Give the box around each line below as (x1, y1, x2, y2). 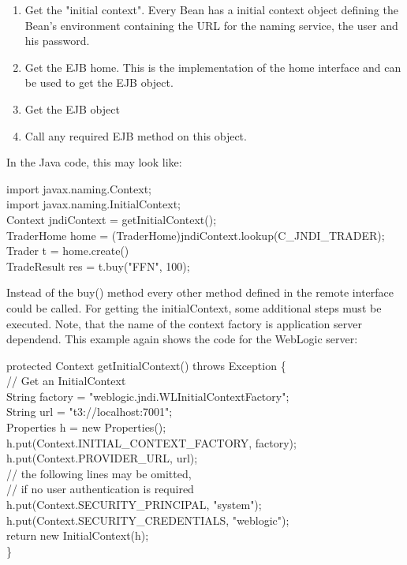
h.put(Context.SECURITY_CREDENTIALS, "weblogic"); (6, 511, 289, 528)
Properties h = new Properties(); (6, 419, 166, 436)
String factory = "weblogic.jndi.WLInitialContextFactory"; (6, 387, 289, 404)
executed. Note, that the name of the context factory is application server (6, 315, 362, 331)
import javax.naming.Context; (6, 180, 152, 196)
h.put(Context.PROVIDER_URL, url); (6, 450, 198, 466)
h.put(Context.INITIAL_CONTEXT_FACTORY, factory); (6, 434, 297, 451)
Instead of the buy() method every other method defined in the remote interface (6, 284, 394, 301)
